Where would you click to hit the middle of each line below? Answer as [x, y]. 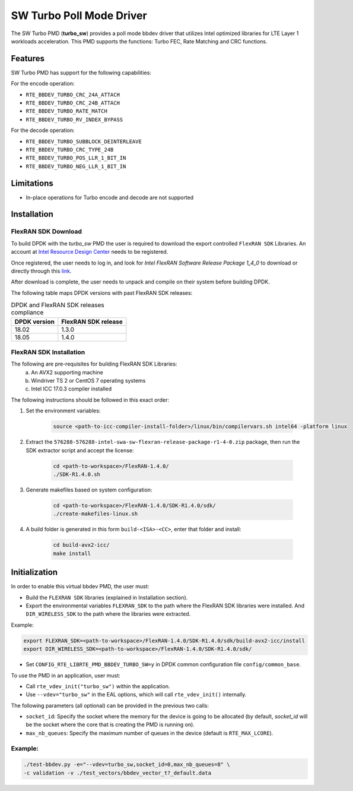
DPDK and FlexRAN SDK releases [58, 305]
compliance [27, 313]
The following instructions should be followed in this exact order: [90, 400]
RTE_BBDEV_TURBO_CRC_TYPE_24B [70, 149]
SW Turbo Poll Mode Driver [79, 15]
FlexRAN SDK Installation [48, 352]
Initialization [34, 573]
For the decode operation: [43, 130]
